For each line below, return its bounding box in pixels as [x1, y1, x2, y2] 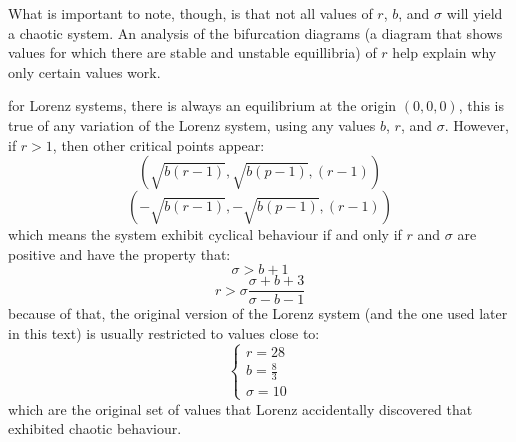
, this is [458, 95, 504, 116]
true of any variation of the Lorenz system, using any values [8, 114, 376, 135]
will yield [446, 3, 503, 23]
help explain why [392, 42, 497, 63]
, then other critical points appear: [52, 134, 265, 155]
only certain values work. [8, 61, 161, 82]
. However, [444, 114, 509, 135]
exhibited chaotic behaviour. [8, 418, 182, 439]
